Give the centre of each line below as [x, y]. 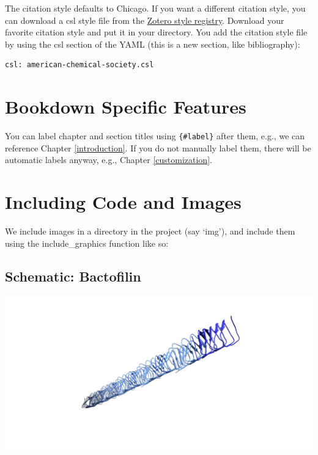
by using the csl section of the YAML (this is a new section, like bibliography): [153, 44]
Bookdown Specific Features [126, 107]
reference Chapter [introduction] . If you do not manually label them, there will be [158, 147]
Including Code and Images [123, 202]
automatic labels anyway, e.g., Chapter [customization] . [109, 160]
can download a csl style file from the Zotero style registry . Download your [145, 20]
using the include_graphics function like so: [87, 243]
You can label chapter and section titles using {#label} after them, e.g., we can [155, 136]
